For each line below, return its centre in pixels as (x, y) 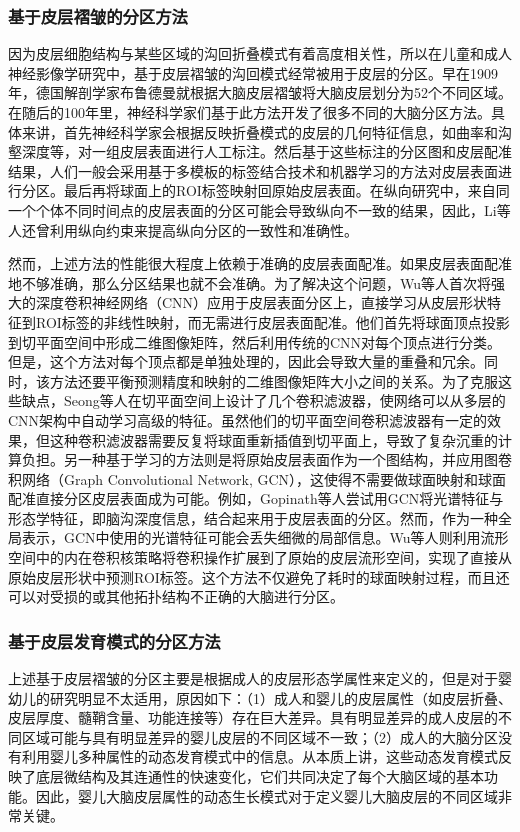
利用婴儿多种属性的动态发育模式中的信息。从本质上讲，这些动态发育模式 (259, 756)
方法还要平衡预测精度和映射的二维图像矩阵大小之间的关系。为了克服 (273, 380)
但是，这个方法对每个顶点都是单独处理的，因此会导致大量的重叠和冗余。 (246, 361)
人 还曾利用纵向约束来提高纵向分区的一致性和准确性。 (183, 229)
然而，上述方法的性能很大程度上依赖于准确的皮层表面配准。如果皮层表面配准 (260, 263)
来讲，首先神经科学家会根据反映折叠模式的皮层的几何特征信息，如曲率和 (259, 131)
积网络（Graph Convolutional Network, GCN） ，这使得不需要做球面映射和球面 (257, 478)
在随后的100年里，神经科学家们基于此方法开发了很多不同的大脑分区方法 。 (249, 112)
